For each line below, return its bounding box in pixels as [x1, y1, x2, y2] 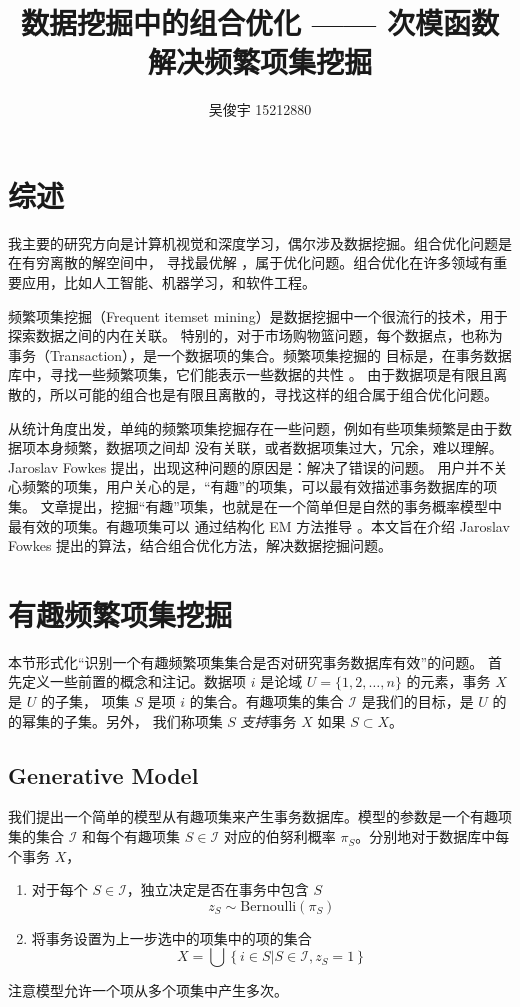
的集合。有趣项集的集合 [189, 691, 344, 712]
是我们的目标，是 [361, 691, 474, 712]
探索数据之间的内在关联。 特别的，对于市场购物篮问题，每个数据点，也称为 [8, 325, 503, 346]
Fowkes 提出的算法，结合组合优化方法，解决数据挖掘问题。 [8, 535, 393, 556]
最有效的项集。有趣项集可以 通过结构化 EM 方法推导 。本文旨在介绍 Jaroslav [8, 515, 510, 536]
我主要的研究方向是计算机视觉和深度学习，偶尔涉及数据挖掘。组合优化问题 [8, 232, 498, 253]
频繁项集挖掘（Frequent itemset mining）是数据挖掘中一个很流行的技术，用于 [8, 305, 508, 326]
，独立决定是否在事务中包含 [126, 879, 309, 900]
